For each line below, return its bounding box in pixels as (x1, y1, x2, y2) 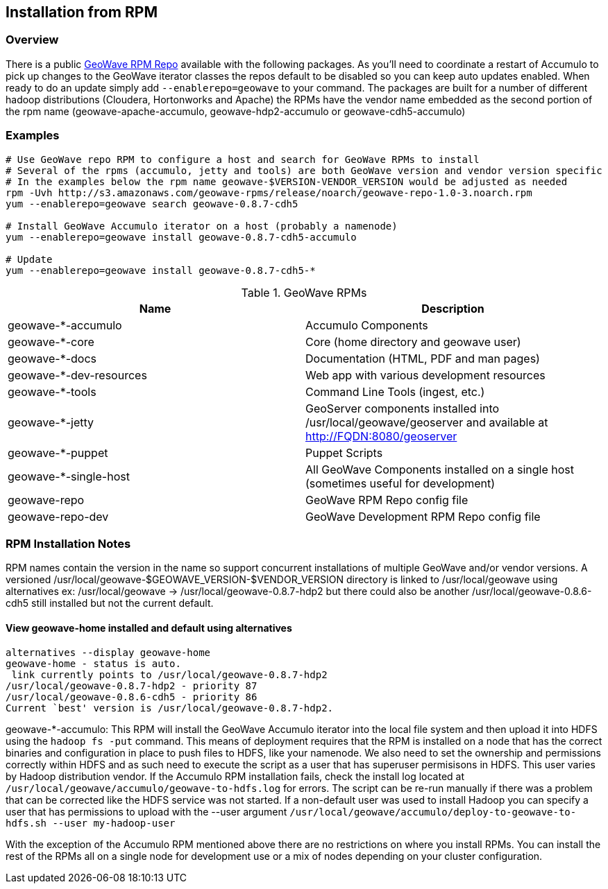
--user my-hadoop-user (52, 817, 176, 829)
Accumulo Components (305, 318, 428, 332)
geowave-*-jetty (8, 415, 94, 429)
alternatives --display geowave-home (6, 646, 211, 658)
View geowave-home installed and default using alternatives (6, 621, 292, 634)
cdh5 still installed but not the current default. (6, 597, 214, 610)
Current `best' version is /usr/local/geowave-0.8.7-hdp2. (6, 702, 334, 714)
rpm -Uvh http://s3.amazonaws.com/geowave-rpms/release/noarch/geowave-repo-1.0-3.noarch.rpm (6, 187, 532, 198)
